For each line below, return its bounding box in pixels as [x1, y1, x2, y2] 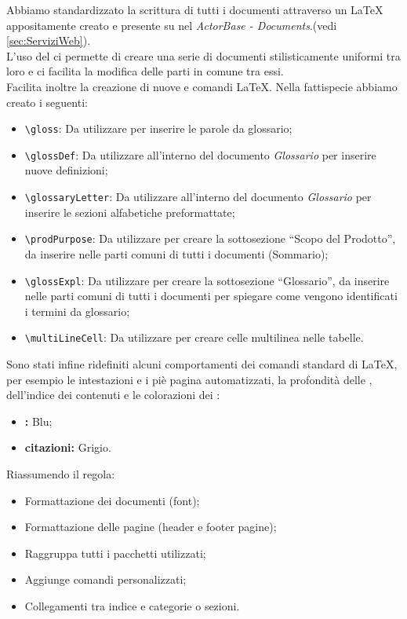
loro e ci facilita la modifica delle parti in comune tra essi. [6, 63, 284, 79]
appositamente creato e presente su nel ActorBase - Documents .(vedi [6, 16, 337, 33]
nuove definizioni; [24, 162, 108, 178]
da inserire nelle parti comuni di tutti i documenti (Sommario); [24, 245, 329, 262]
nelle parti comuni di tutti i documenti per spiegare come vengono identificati [24, 288, 398, 304]
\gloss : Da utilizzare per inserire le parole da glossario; [24, 120, 293, 137]
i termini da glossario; [24, 302, 130, 319]
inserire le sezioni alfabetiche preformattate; [24, 203, 235, 220]
